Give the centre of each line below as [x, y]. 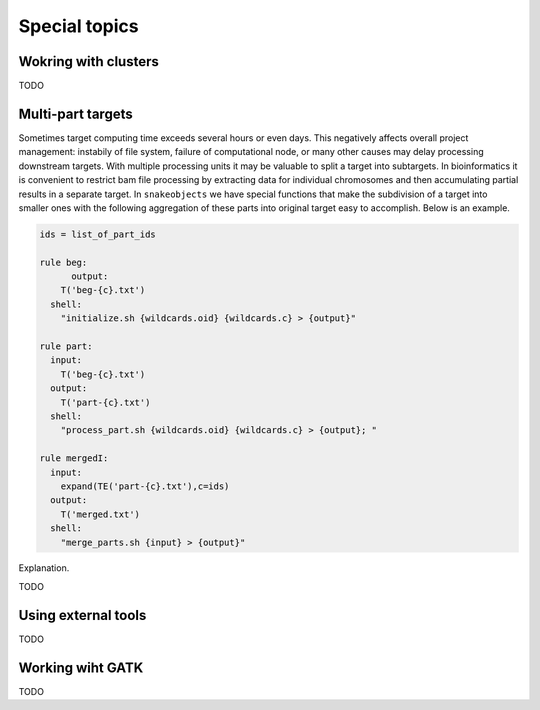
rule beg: [63, 262]
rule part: [66, 346]
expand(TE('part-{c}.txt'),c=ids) [145, 486]
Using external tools [82, 615]
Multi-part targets [76, 113]
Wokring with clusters [88, 61]
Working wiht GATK [81, 667]
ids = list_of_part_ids [98, 234]
